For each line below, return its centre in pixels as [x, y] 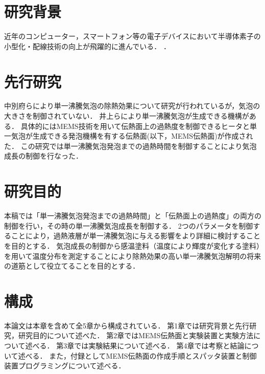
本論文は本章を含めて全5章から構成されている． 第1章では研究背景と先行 [127, 325]
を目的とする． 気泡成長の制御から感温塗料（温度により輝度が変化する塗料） [132, 245]
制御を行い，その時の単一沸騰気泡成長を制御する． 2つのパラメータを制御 [129, 225]
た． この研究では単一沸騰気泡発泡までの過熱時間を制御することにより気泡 [130, 146]
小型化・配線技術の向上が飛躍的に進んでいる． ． [87, 46]
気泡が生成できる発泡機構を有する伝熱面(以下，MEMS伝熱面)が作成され [132, 136]
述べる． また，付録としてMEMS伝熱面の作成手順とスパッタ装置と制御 [137, 355]
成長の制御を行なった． [43, 156]
